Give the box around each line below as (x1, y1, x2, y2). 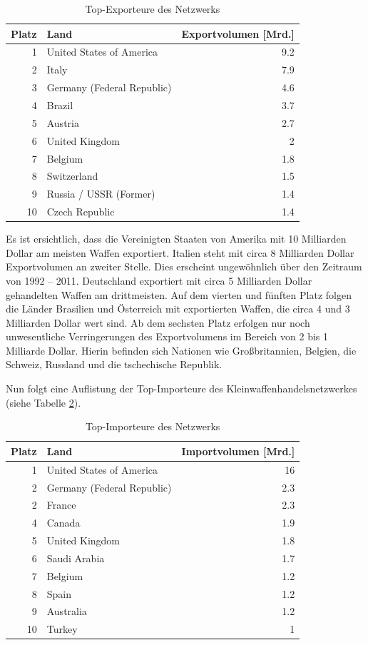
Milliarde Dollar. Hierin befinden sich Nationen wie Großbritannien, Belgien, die (6, 342, 357, 357)
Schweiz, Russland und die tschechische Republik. (6, 357, 223, 372)
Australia (46, 604, 87, 619)
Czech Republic (46, 204, 115, 219)
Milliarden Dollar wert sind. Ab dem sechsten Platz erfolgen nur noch (6, 315, 310, 330)
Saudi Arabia (46, 550, 105, 565)
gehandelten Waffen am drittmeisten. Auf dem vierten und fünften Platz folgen (6, 287, 352, 302)
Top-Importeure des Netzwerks (85, 419, 220, 434)
